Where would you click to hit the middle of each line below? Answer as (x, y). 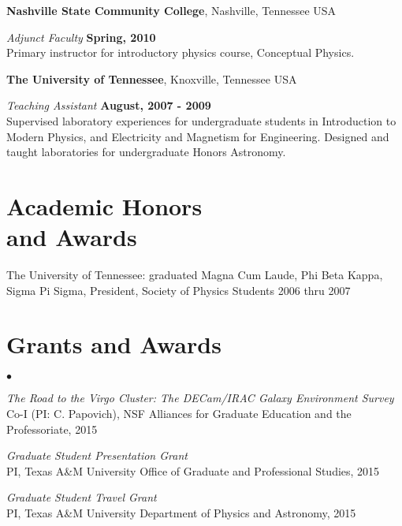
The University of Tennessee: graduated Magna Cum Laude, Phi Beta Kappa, (195, 275)
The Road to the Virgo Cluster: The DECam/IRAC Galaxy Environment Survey (200, 398)
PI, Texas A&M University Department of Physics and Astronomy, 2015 (181, 512)
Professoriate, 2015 (52, 429)
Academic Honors (104, 205)
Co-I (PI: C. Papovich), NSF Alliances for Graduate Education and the (179, 413)
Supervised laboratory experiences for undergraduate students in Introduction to (201, 120)
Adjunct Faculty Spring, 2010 (81, 37)
